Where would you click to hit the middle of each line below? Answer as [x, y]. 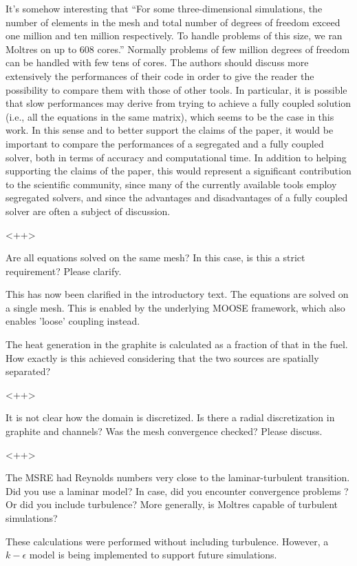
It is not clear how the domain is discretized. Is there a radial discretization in [170, 417]
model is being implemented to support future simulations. [153, 555]
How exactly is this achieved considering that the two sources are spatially [162, 357]
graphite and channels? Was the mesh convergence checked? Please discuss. [164, 431]
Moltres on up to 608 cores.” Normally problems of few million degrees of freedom [178, 49]
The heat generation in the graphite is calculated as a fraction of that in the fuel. [177, 344]
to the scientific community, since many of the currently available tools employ [171, 184]
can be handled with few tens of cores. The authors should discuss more [157, 62]
